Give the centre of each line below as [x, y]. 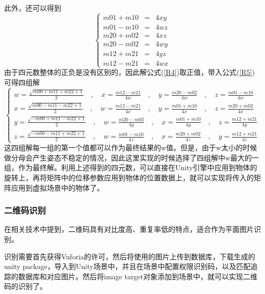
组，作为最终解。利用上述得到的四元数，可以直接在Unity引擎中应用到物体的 [131, 167]
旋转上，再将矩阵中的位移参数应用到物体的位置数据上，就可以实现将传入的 [129, 177]
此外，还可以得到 [33, 8]
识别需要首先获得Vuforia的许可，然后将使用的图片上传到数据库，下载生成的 [130, 256]
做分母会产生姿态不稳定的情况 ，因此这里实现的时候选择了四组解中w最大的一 [132, 157]
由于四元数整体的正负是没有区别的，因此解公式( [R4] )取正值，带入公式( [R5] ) [129, 72]
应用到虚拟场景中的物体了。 [57, 187]
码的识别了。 [25, 286]
